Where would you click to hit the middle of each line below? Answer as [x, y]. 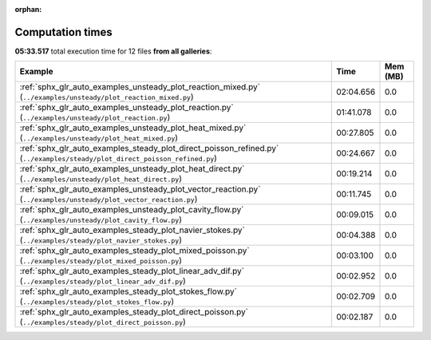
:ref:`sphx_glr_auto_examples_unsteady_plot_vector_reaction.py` [140, 189]
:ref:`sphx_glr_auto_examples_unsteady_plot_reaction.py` [127, 108]
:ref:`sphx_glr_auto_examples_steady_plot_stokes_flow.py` [128, 291]
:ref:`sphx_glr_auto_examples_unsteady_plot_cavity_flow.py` [132, 210]
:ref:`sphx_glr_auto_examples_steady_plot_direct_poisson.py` [134, 312]
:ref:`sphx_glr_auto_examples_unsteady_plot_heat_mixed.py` [133, 128]
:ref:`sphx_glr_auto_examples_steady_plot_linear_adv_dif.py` [132, 271]
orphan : [28, 9]
